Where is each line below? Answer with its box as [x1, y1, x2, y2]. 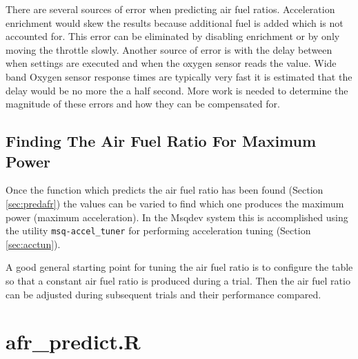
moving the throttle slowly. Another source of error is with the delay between [6, 42, 332, 57]
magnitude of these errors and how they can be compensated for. [6, 96, 280, 111]
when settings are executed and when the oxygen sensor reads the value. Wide [6, 56, 337, 70]
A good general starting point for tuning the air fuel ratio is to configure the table [6, 260, 353, 274]
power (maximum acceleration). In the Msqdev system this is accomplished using [6, 209, 348, 224]
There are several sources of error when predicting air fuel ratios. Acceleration [6, 2, 335, 16]
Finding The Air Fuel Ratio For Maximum [6, 130, 317, 152]
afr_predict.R [6, 327, 141, 356]
